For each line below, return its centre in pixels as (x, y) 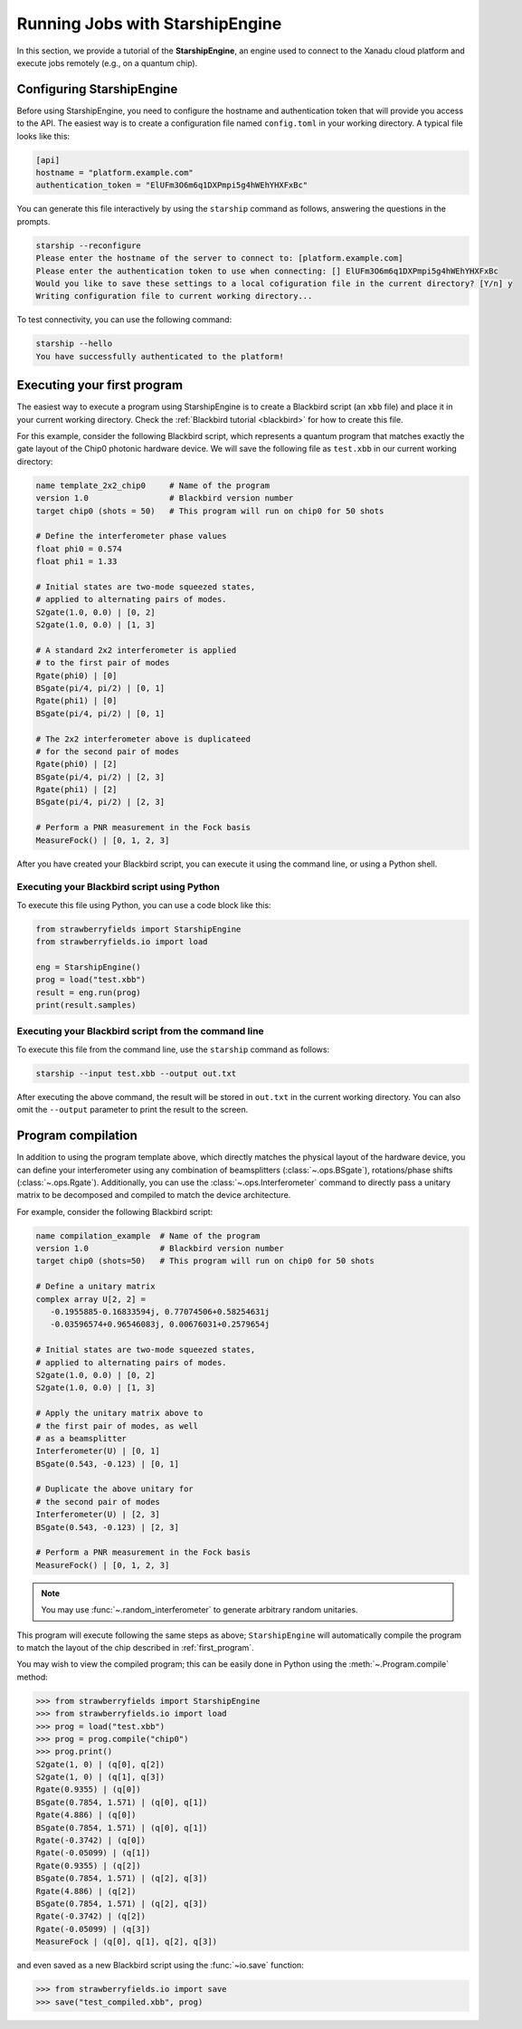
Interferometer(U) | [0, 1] (98, 1451)
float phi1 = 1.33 (76, 562)
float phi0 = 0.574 (79, 549)
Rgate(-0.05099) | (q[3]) (93, 1929)
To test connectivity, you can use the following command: (124, 320)
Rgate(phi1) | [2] (76, 790)
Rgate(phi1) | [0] (76, 701)
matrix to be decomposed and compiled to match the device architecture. (154, 1195)
